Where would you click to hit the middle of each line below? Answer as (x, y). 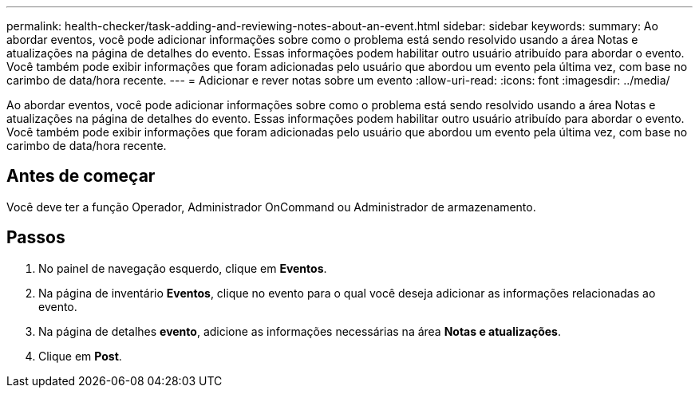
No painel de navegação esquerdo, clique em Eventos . (183, 268)
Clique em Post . (80, 356)
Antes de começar (81, 176)
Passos (36, 238)
